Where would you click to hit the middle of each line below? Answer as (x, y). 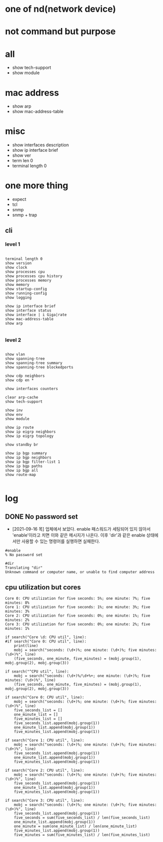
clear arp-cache (22, 397)
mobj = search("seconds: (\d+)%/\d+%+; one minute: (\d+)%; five (82, 676)
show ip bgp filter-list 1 (33, 462)
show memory (17, 284)
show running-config (26, 293)
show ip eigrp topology (29, 436)
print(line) (26, 646)
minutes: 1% (17, 628)
